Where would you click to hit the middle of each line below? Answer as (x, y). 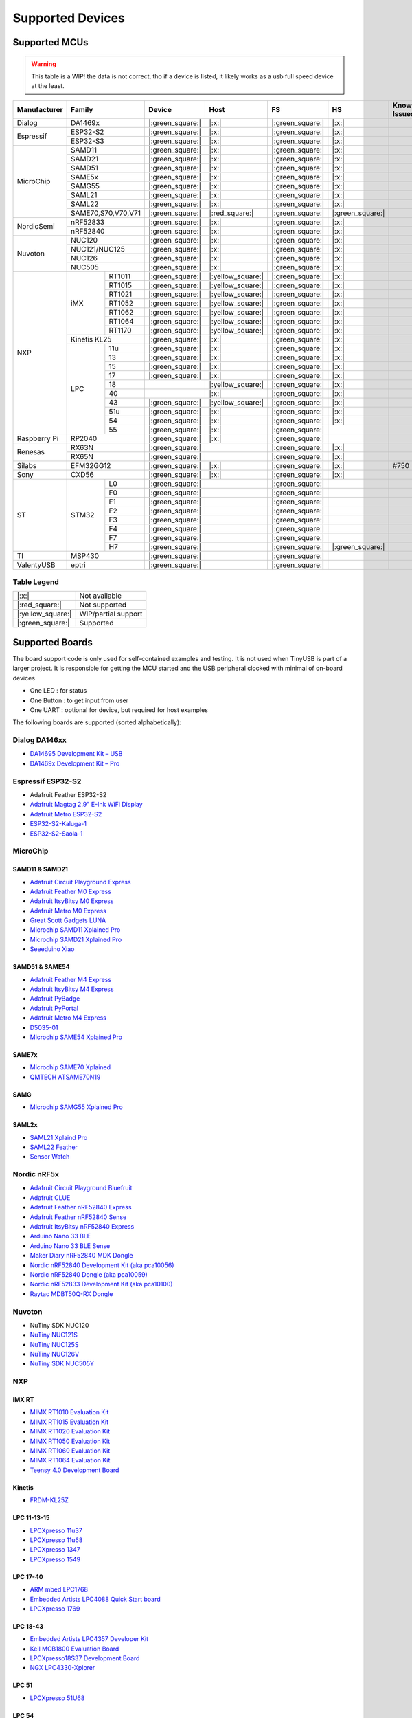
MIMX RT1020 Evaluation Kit (70, 1431)
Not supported (103, 605)
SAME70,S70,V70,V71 (106, 213)
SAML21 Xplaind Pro (59, 1137)
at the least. (48, 86)
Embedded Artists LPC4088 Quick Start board (95, 1599)
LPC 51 (23, 1685)
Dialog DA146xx (39, 740)
